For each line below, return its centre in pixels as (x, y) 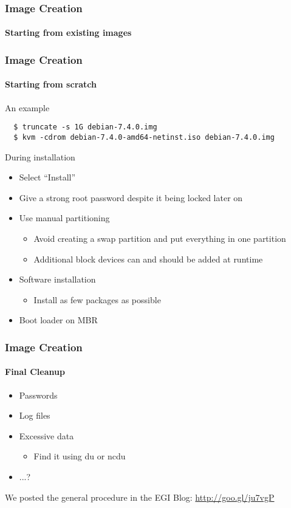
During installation (40, 156)
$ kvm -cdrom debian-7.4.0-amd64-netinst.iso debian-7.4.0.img (144, 137)
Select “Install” (47, 177)
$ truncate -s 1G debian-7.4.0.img (85, 127)
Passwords (38, 395)
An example (27, 107)
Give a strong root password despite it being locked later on (131, 197)
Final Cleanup (35, 372)
